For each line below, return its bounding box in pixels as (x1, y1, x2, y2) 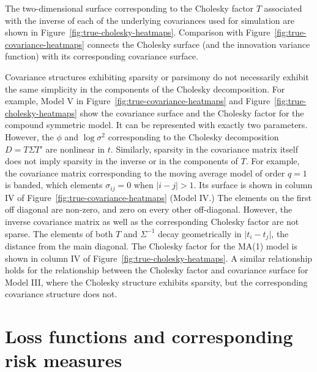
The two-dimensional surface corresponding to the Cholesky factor (5, 2, 254, 14)
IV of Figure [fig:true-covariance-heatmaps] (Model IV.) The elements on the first (5, 191, 312, 203)
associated (264, 2, 302, 14)
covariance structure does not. (5, 287, 117, 300)
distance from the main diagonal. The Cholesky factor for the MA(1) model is (5, 240, 297, 252)
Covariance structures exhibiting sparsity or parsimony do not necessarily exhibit (5, 70, 309, 83)
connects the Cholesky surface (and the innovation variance (87, 37, 310, 50)
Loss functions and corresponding (5, 324, 293, 349)
